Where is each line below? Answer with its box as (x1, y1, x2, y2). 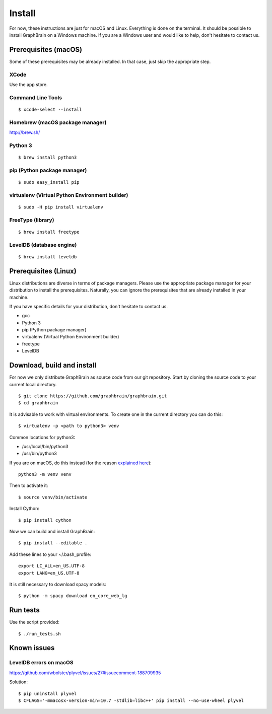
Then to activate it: (9, 482, 48, 488)
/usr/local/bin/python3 (22, 443, 69, 449)
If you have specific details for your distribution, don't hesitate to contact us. (9, 303, 168, 309)
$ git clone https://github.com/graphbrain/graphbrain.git (18, 393, 167, 399)
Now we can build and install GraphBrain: (9, 529, 95, 535)
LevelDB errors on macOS (9, 659, 74, 666)
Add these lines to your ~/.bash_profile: (9, 551, 92, 557)
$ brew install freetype (18, 229, 80, 235)
